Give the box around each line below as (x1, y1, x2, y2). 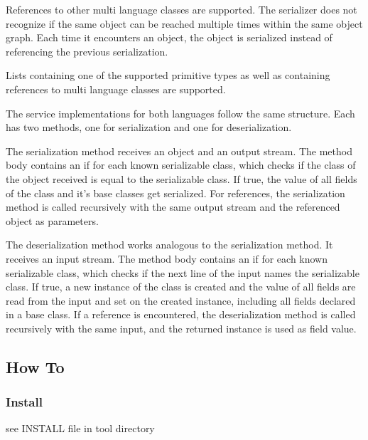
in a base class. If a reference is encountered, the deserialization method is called (6, 307, 356, 322)
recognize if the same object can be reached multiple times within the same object (6, 16, 363, 31)
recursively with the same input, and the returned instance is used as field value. (6, 320, 357, 335)
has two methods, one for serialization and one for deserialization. (6, 120, 292, 135)
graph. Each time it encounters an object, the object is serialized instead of (6, 30, 332, 45)
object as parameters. (6, 213, 99, 228)
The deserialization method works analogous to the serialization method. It (6, 237, 333, 252)
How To (6, 355, 65, 377)
